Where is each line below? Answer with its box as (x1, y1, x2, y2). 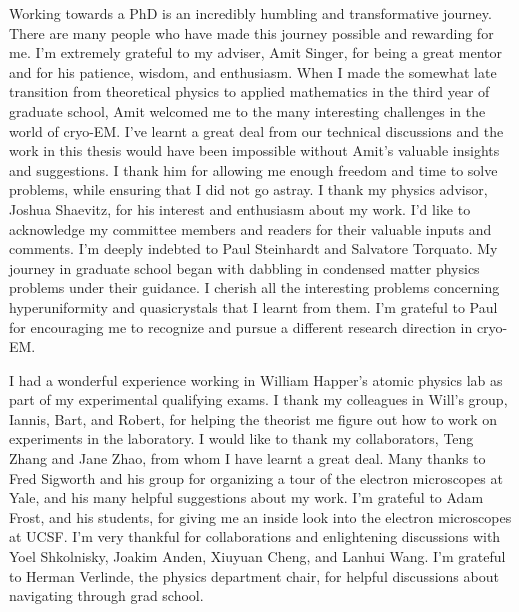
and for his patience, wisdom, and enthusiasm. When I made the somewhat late (9, 61, 497, 82)
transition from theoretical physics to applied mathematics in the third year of (9, 81, 490, 102)
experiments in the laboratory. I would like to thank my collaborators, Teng (9, 428, 474, 449)
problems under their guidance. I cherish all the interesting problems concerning (9, 277, 500, 298)
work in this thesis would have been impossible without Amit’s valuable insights (9, 140, 500, 161)
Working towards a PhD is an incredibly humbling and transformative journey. (9, 3, 492, 23)
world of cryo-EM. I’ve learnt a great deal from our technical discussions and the (9, 120, 504, 141)
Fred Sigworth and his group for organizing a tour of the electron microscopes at (9, 467, 503, 488)
